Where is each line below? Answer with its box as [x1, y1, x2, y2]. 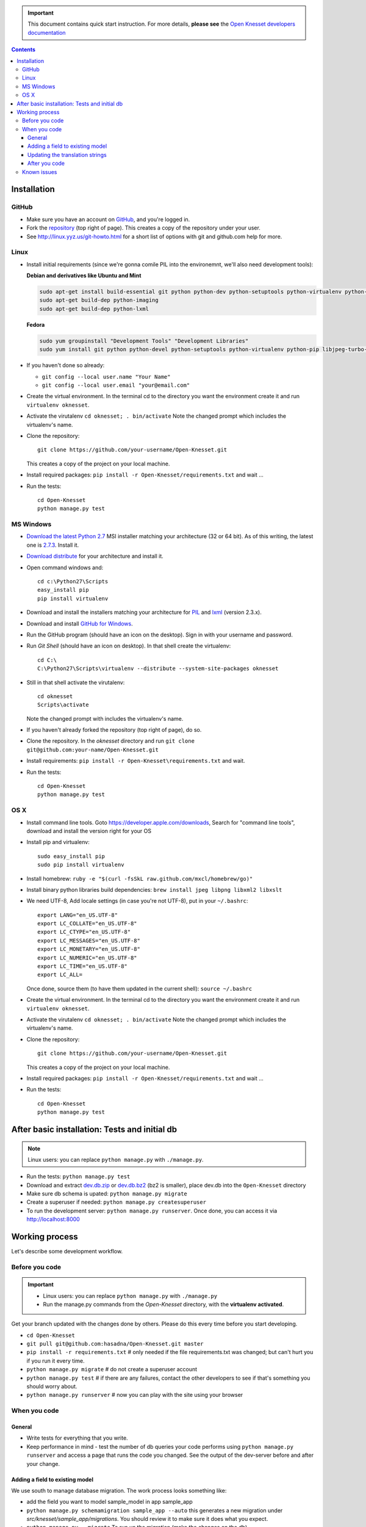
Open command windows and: [26, 564, 104, 571]
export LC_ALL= [37, 971, 83, 979]
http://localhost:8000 [26, 1215, 81, 1223]
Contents [11, 46, 36, 53]
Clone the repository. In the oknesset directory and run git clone [26, 737, 195, 745]
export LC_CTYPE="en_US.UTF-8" [37, 928, 131, 936]
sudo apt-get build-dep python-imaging [39, 297, 159, 304]
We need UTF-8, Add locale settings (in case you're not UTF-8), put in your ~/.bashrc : [26, 897, 248, 905]
